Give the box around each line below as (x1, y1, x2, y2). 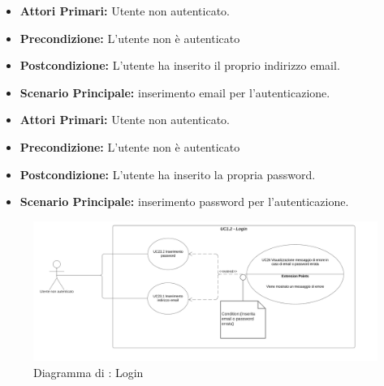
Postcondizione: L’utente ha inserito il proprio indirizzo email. (19, 57, 340, 74)
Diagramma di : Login (33, 363, 144, 380)
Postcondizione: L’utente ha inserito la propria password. (19, 165, 316, 182)
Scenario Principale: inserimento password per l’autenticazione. (19, 193, 349, 210)
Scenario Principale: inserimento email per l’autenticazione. (19, 84, 330, 101)
